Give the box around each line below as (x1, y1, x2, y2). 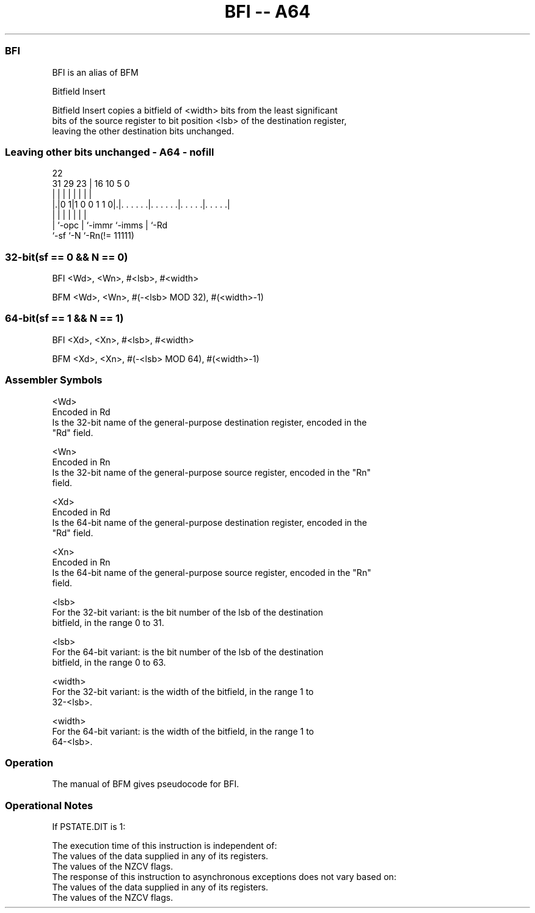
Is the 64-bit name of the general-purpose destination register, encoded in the (52, 517, 368, 528)
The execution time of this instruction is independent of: (52, 840, 277, 851)
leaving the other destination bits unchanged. (52, 125, 235, 136)
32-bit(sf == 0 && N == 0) (5, 250, 128, 263)
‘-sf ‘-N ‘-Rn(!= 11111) (52, 230, 134, 241)
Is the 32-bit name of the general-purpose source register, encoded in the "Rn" (52, 467, 371, 478)
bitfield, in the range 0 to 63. (52, 657, 166, 667)
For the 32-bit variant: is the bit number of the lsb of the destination (52, 606, 323, 617)
